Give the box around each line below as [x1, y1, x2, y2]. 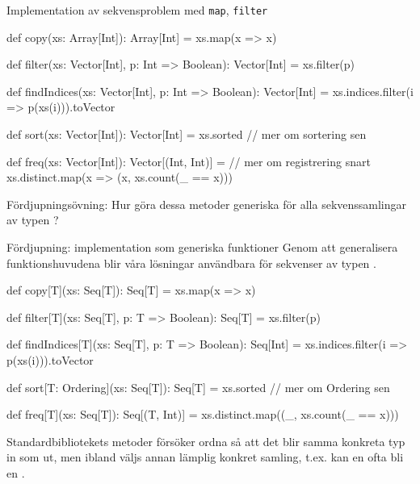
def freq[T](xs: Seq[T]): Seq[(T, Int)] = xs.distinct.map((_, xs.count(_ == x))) [6, 406, 399, 423]
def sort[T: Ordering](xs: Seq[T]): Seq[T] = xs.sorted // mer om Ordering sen [6, 378, 390, 395]
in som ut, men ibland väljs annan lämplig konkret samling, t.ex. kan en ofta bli [6, 449, 404, 465]
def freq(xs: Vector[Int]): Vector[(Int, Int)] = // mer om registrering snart [6, 152, 371, 169]
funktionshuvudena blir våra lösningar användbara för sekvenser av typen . [6, 254, 376, 271]
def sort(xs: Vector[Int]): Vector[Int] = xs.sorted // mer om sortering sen [6, 126, 367, 143]
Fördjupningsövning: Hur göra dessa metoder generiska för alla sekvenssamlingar [6, 195, 407, 212]
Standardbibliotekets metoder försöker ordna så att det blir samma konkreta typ [6, 432, 405, 449]
